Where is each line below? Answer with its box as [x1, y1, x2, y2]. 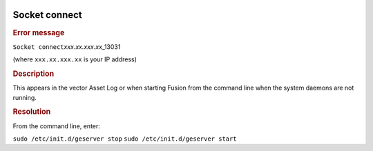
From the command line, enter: [12, 121, 100, 130]
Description [12, 69, 55, 79]
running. [12, 93, 37, 101]
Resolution [12, 107, 51, 117]
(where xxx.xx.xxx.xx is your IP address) [12, 55, 137, 63]
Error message [12, 28, 65, 37]
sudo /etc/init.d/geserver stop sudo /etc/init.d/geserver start [12, 135, 238, 143]
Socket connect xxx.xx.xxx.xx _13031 [12, 42, 121, 51]
